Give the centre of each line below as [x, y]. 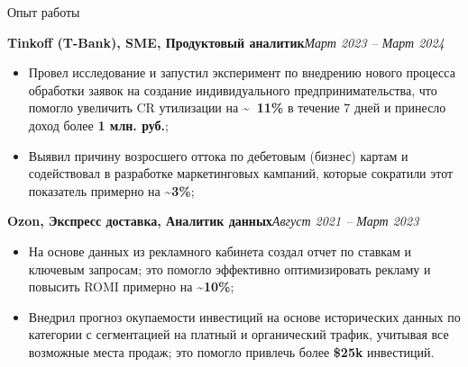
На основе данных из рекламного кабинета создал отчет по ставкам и [220, 251]
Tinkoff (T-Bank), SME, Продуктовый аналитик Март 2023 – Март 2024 [226, 42]
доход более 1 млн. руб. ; [98, 125]
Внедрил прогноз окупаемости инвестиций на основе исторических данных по [244, 316]
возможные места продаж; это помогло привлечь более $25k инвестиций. [231, 351]
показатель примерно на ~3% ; [111, 190]
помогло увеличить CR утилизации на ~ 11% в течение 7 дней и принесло [237, 107]
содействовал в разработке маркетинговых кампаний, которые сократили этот [241, 173]
